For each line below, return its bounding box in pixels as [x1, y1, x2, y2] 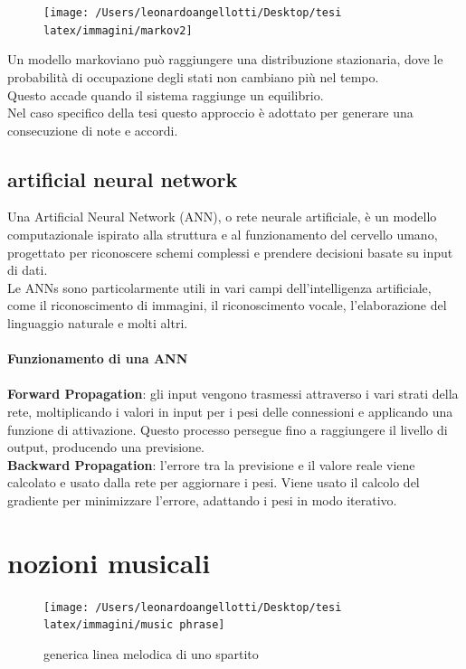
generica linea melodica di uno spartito [43, 645, 259, 664]
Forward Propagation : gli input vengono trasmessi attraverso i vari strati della [7, 384, 459, 403]
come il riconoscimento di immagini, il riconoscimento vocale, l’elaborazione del [7, 296, 447, 315]
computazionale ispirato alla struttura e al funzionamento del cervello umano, [7, 225, 438, 244]
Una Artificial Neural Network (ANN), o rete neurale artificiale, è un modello [7, 207, 437, 226]
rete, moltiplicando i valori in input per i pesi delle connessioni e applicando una [7, 402, 453, 421]
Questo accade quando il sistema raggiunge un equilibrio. [7, 85, 324, 104]
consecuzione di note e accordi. [7, 120, 178, 139]
